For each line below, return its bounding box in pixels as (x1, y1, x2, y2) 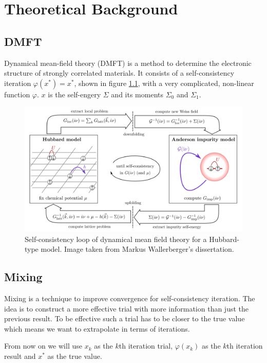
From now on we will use (4, 340, 82, 351)
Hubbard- (209, 233, 239, 244)
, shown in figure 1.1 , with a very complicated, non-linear (74, 77, 254, 88)
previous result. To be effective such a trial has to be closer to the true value (4, 313, 245, 324)
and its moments (111, 89, 163, 99)
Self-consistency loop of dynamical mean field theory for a (25, 233, 207, 244)
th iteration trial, (119, 340, 173, 351)
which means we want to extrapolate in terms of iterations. (4, 323, 190, 334)
